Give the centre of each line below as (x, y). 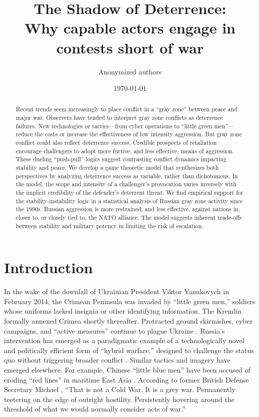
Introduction (48, 267)
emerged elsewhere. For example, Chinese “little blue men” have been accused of (127, 370)
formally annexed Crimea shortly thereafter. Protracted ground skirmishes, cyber (128, 321)
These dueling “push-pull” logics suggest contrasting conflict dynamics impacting (121, 159)
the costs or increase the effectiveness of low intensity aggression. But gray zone (138, 134)
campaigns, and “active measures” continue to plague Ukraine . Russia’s (114, 330)
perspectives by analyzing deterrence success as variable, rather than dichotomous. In (127, 176)
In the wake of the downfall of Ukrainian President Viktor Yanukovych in (116, 291)
